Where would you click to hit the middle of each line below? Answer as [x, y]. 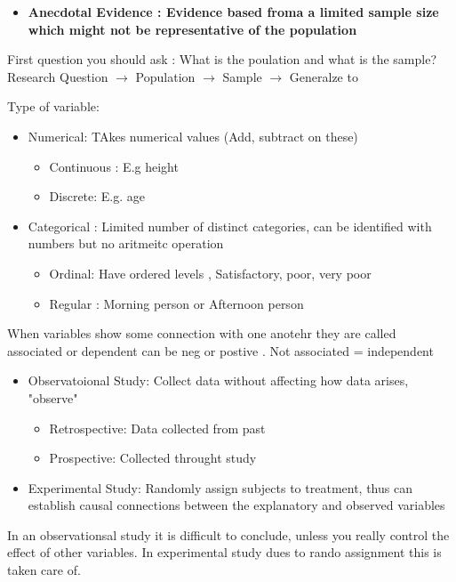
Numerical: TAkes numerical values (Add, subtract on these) [193, 136]
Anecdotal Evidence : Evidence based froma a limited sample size [233, 12]
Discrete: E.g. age [97, 196]
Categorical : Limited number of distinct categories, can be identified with [230, 226]
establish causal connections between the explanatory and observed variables [236, 505]
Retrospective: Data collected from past [157, 428]
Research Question [58, 76]
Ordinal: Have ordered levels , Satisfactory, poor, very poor [210, 273]
